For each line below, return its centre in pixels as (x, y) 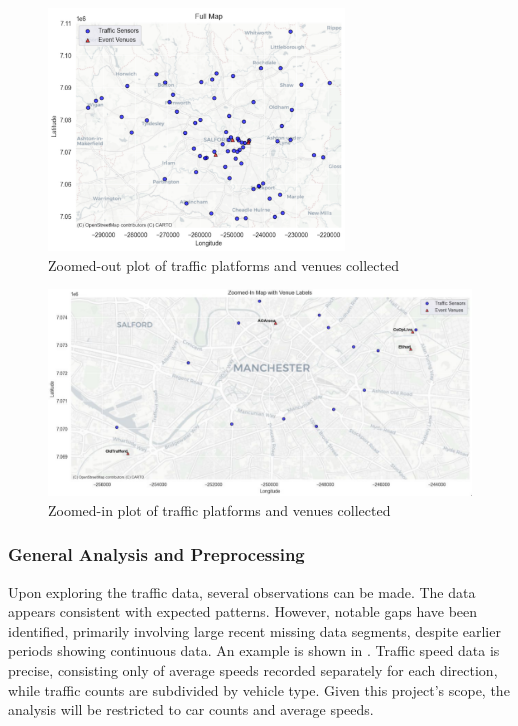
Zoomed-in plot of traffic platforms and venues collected (219, 509)
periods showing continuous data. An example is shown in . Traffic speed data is (254, 650)
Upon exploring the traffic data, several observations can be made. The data (242, 591)
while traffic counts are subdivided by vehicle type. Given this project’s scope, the (259, 689)
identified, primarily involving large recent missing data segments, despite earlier (254, 630)
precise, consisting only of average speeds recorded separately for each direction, (253, 670)
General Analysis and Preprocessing (156, 554)
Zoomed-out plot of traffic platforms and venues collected (223, 264)
